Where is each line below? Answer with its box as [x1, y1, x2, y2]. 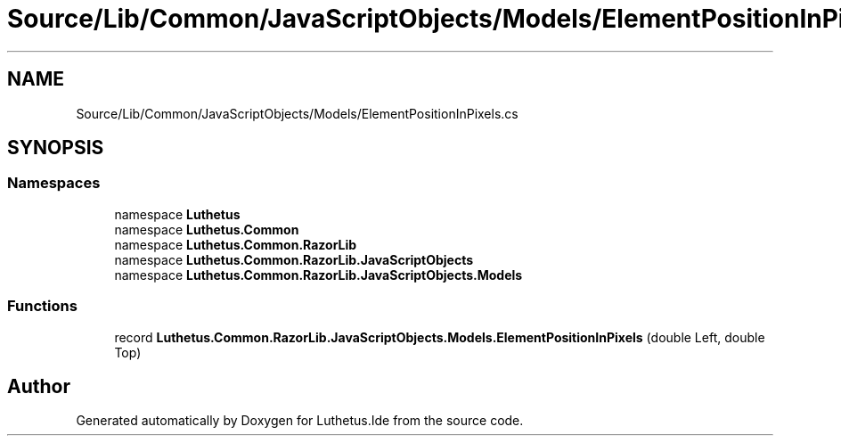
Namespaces [7, 174, 101, 193]
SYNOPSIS [7, 136, 104, 160]
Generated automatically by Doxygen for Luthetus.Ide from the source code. [76, 413, 524, 429]
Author [7, 374, 70, 398]
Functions [7, 297, 78, 316]
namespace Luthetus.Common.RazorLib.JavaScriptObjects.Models [114, 267, 523, 283]
